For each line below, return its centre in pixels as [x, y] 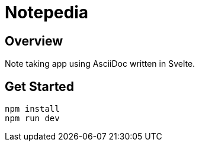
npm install [32, 109]
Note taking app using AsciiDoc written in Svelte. [100, 64]
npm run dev [32, 119]
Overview [34, 41]
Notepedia [46, 12]
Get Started [39, 86]
